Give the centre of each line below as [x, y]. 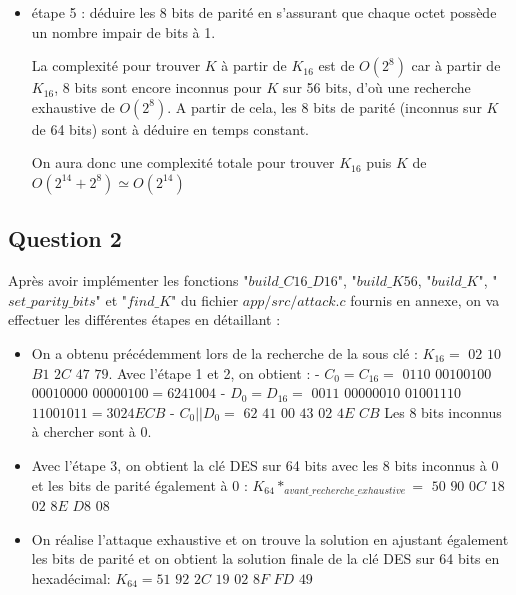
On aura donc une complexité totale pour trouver [183, 162]
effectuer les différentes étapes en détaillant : [144, 319]
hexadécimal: [71, 577]
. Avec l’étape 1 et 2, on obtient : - [214, 372]
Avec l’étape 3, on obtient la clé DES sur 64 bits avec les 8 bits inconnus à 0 [265, 464]
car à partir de [456, 65]
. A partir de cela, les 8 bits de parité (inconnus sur [324, 106]
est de [336, 65]
